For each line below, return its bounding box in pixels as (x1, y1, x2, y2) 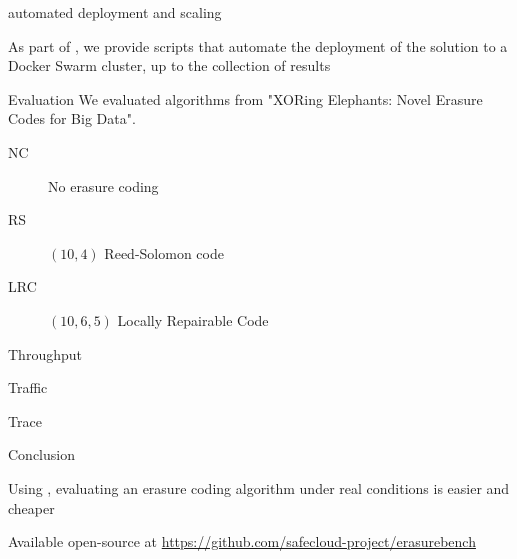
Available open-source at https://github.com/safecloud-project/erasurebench (8, 531, 476, 552)
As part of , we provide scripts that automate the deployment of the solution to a (8, 35, 508, 56)
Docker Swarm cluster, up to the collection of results (8, 55, 331, 76)
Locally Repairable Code (117, 309, 269, 330)
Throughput (8, 343, 82, 364)
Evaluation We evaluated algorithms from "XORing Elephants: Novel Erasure (8, 88, 483, 109)
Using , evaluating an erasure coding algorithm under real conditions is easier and (8, 477, 510, 498)
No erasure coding (48, 175, 159, 196)
